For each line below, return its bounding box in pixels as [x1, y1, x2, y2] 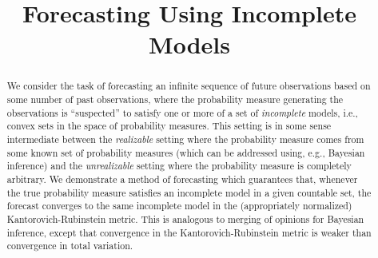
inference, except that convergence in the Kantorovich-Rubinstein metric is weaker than [6, 225, 372, 239]
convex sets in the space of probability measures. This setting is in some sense [6, 119, 332, 133]
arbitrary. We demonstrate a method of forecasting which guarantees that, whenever [6, 172, 358, 185]
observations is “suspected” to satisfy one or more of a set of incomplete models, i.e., [6, 105, 358, 119]
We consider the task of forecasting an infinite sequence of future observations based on [6, 79, 371, 93]
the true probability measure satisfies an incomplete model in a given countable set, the [6, 185, 372, 199]
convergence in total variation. [6, 239, 133, 252]
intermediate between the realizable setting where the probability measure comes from [6, 132, 364, 145]
